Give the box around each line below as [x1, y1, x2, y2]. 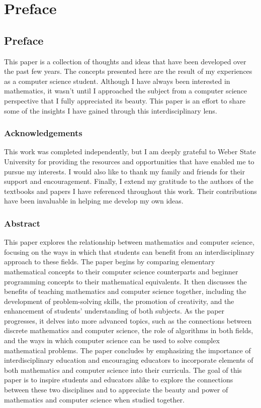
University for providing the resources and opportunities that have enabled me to [4, 156, 254, 166]
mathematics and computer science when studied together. [4, 394, 185, 404]
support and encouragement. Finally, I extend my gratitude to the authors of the [4, 176, 253, 186]
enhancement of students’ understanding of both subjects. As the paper [4, 305, 225, 316]
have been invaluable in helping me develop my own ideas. [4, 195, 184, 206]
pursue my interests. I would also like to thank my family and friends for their [4, 166, 245, 176]
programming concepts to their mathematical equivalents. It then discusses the [4, 276, 247, 286]
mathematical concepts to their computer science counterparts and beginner [4, 266, 238, 276]
